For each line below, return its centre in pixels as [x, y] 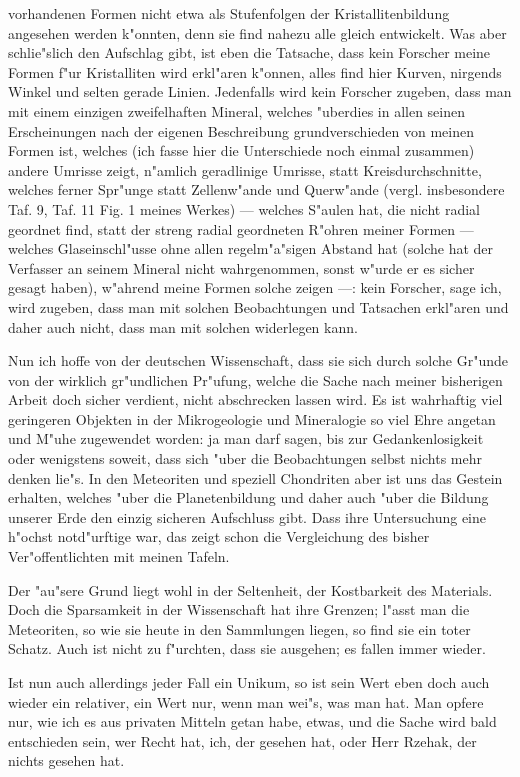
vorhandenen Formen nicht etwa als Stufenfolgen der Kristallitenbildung [229, 13]
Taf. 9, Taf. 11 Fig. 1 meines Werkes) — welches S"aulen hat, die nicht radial [244, 208]
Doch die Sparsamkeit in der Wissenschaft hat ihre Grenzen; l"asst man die [239, 609]
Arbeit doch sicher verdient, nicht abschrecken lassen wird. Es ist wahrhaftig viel [255, 399]
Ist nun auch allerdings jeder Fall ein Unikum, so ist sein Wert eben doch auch [249, 682]
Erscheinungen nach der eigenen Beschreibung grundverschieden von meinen [241, 130]
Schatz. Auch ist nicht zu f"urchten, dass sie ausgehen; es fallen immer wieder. [247, 648]
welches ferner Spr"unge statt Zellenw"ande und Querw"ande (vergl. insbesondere [256, 189]
